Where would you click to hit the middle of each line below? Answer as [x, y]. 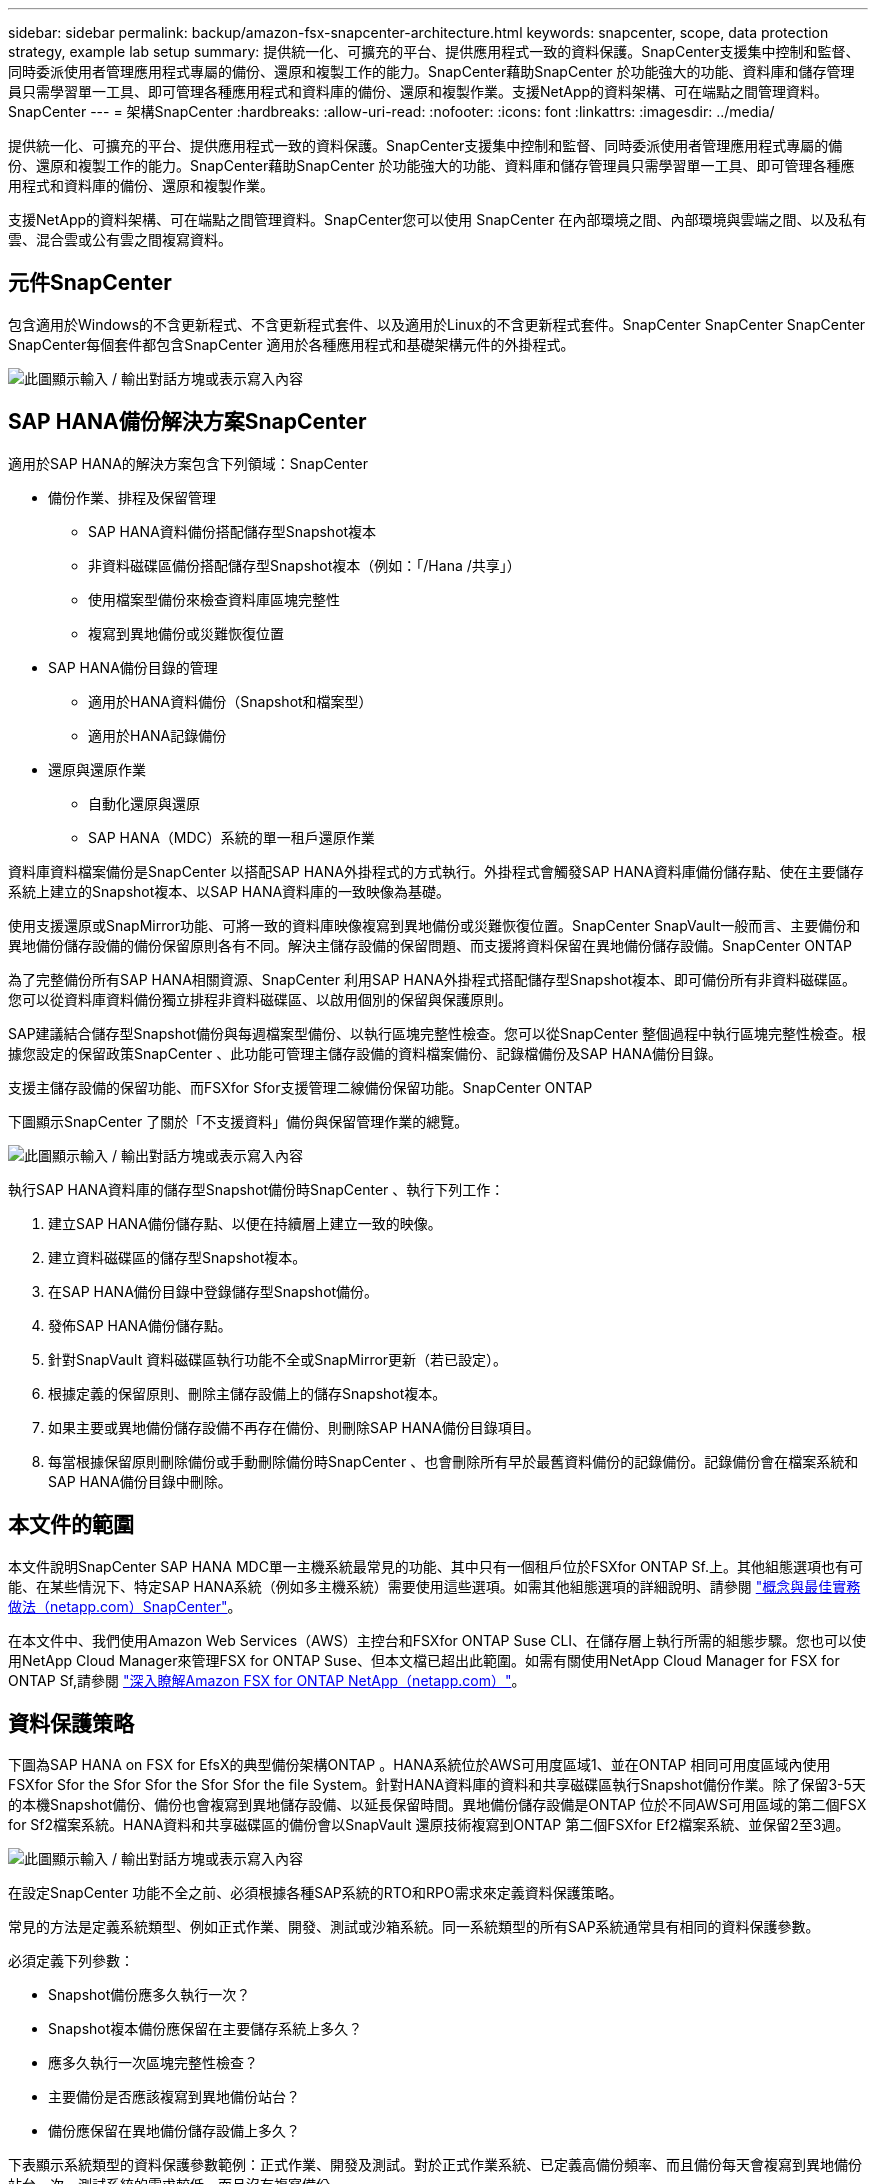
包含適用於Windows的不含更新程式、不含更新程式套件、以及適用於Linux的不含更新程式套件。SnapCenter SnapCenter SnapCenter [437, 324]
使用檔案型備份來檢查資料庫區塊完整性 [214, 599]
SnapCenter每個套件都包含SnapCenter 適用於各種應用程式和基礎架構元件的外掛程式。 [291, 344]
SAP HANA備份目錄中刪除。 [140, 1481]
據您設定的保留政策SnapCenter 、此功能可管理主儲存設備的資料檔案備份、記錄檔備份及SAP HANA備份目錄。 [365, 1053]
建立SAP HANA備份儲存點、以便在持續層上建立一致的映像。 [245, 1223]
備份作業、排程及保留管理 [132, 497]
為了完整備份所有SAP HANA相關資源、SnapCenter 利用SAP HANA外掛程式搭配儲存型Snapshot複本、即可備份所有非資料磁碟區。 [432, 979]
